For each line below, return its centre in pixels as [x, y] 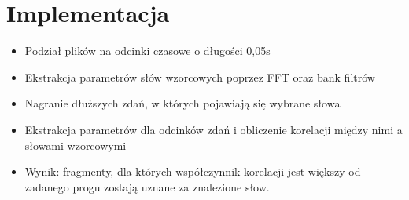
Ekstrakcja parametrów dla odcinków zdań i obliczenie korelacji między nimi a [214, 129]
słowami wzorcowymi [76, 145]
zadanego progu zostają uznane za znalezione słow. [147, 186]
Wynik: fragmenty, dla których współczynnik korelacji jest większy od [193, 171]
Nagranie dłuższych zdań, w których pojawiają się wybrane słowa [182, 103]
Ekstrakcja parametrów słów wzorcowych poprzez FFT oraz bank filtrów [200, 76]
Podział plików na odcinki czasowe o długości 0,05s [147, 51]
